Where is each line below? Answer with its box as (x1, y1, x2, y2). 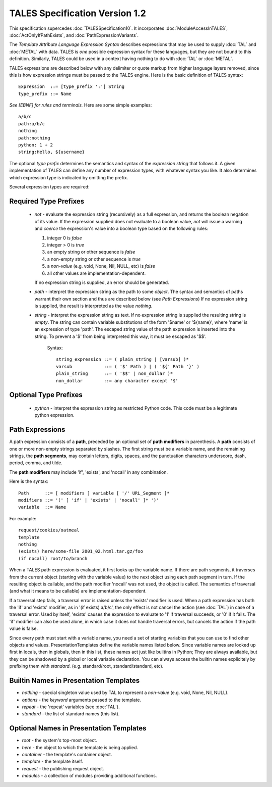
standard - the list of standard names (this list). (22, 711, 120, 717)
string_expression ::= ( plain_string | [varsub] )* (56, 357, 189, 362)
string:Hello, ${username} (18, 149, 85, 155)
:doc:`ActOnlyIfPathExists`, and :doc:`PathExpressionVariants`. (9, 32, 139, 38)
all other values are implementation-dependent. (47, 270, 146, 276)
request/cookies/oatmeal (18, 527, 80, 533)
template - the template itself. (22, 758, 83, 765)
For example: (9, 515, 37, 521)
